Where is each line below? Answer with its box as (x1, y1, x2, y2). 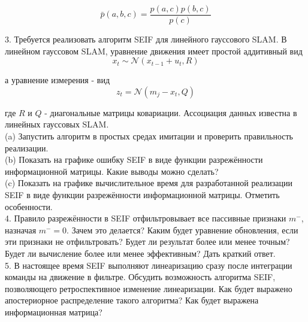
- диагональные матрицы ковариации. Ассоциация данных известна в (44, 106, 297, 119)
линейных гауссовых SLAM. (5, 118, 109, 130)
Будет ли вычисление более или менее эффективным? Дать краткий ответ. (5, 247, 276, 259)
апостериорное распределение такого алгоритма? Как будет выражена (5, 294, 259, 306)
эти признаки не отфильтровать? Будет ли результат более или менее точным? (5, 235, 290, 248)
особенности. (5, 200, 53, 212)
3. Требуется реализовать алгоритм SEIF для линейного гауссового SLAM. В (5, 33, 287, 45)
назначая (5, 223, 37, 236)
